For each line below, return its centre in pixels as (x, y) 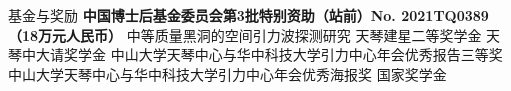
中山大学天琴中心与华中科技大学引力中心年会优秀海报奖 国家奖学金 (227, 73)
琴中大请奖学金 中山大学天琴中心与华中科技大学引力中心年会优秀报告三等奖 (255, 54)
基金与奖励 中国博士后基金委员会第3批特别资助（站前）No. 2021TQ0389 (248, 15)
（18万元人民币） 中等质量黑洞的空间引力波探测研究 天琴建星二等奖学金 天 (254, 34)
